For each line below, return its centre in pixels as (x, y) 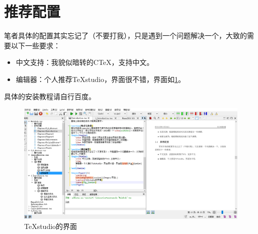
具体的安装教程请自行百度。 (50, 96)
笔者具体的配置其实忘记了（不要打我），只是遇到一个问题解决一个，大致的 (125, 35)
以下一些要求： (35, 45)
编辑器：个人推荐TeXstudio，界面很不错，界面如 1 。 (100, 79)
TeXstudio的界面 (51, 226)
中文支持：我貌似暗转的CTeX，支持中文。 (85, 62)
